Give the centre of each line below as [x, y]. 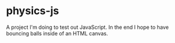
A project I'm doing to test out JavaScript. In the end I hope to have [87, 27]
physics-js [33, 11]
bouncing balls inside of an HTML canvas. [57, 33]
